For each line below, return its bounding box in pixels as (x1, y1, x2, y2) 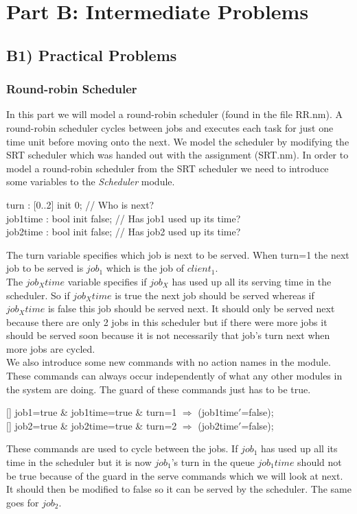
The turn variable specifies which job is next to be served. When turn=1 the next (6, 247, 349, 261)
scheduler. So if (6, 288, 70, 302)
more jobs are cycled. (6, 341, 95, 355)
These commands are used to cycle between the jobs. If (6, 441, 238, 456)
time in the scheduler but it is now (6, 455, 152, 469)
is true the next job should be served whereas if (115, 288, 314, 302)
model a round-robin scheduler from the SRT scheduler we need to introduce (6, 161, 329, 175)
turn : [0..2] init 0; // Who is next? (6, 197, 154, 211)
